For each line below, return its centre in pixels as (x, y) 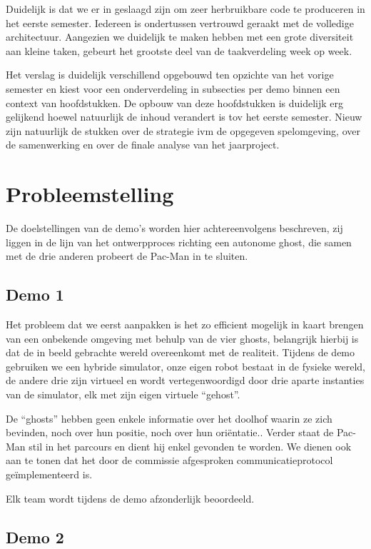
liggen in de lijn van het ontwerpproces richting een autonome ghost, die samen (179, 242)
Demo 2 (35, 537)
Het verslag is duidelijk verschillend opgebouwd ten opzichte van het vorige (170, 75)
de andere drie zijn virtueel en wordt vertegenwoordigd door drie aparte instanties (185, 380)
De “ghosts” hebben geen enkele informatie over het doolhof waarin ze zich (169, 418)
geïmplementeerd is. (49, 474)
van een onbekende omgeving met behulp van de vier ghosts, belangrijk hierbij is (182, 338)
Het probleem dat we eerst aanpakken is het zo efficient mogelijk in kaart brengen (185, 324)
